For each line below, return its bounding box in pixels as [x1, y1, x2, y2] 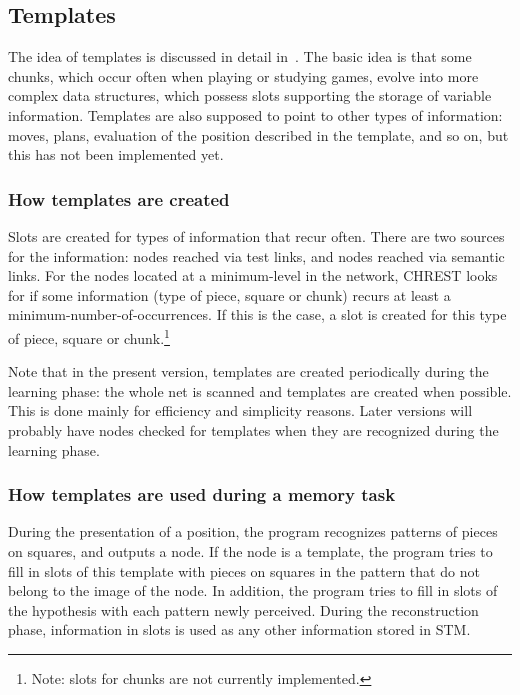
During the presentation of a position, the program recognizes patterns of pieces [8, 521, 498, 542]
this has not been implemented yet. [8, 144, 224, 165]
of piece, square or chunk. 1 [8, 324, 170, 348]
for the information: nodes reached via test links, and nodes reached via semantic [8, 245, 505, 266]
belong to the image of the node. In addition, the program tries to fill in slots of [8, 580, 498, 601]
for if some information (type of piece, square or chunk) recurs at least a [8, 284, 451, 305]
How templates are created [8, 186, 230, 211]
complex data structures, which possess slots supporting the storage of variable [8, 85, 492, 106]
